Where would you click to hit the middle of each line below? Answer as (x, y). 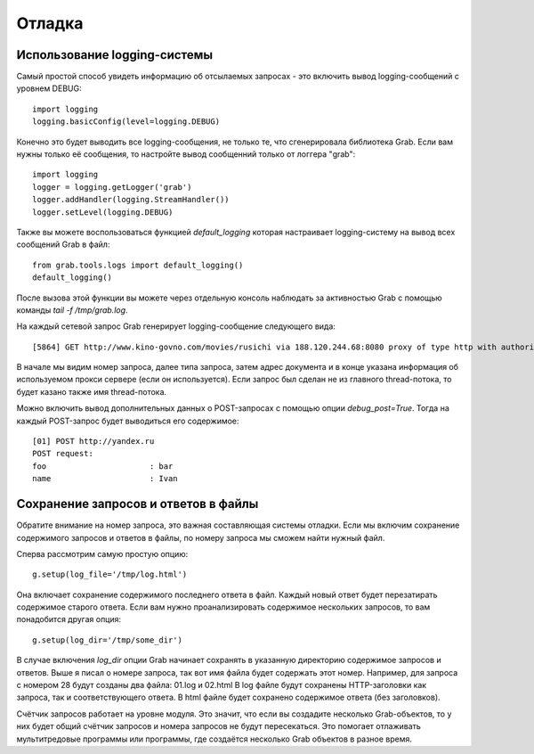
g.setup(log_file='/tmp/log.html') (110, 574)
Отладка (50, 23)
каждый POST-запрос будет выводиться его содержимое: (128, 421)
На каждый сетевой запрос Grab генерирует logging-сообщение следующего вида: (176, 326)
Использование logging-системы (115, 55)
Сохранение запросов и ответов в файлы (138, 504)
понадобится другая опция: (69, 619)
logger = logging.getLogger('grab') (112, 187)
